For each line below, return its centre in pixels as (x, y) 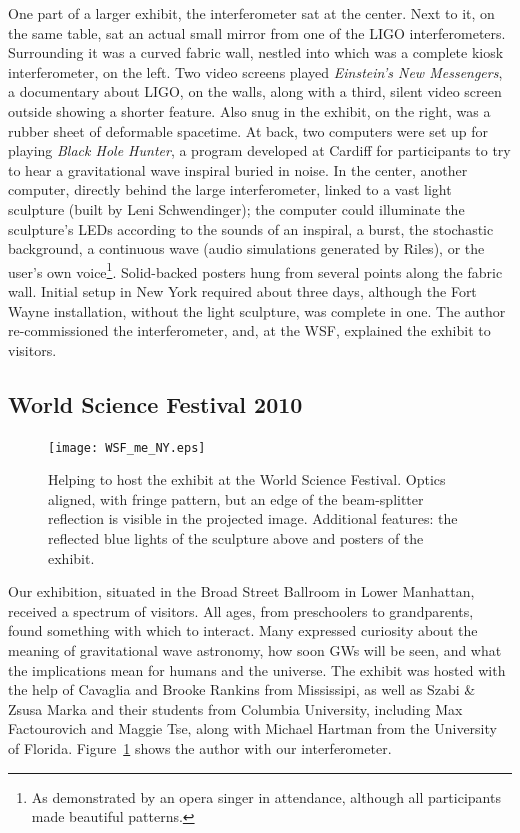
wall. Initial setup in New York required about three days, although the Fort (242, 290)
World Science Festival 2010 (155, 403)
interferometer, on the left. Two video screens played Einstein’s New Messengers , (255, 71)
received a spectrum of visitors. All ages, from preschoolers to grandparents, (241, 610)
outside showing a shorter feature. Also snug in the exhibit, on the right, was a (249, 110)
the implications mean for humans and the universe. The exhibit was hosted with (257, 669)
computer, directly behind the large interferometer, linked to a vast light (230, 189)
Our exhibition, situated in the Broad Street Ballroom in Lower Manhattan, (241, 591)
